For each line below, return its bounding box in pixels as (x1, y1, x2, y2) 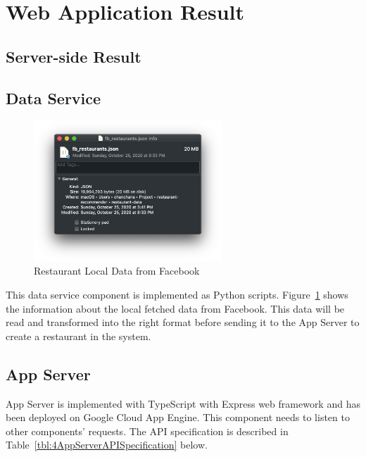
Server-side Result (6, 45, 141, 67)
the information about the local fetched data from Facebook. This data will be (6, 301, 345, 315)
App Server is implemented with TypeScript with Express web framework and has (6, 396, 360, 411)
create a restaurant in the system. (6, 328, 151, 343)
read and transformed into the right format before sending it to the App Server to (6, 315, 360, 330)
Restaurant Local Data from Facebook (34, 263, 200, 278)
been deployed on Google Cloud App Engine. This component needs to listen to (6, 410, 350, 425)
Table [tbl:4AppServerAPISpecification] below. (6, 437, 208, 452)
